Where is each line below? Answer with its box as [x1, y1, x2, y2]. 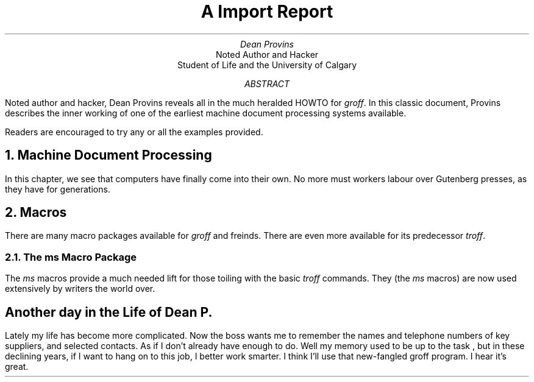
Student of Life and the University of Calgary [177, 59, 357, 70]
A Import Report [201, 1, 333, 22]
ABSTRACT [244, 78, 290, 89]
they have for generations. [5, 183, 110, 194]
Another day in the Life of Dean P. [5, 304, 213, 320]
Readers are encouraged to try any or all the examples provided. [5, 126, 263, 137]
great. [5, 361, 29, 372]
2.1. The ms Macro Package [5, 250, 137, 263]
